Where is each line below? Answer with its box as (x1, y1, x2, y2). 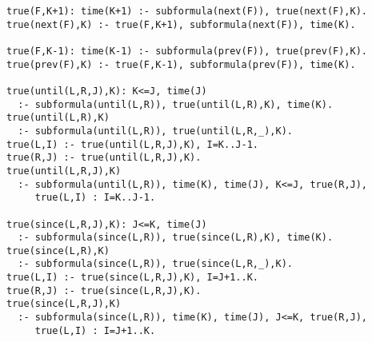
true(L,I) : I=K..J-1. (34, 192, 156, 204)
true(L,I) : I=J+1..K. (34, 324, 156, 336)
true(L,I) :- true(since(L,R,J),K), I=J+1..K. (6, 272, 258, 284)
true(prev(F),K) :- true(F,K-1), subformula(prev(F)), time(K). (6, 58, 356, 70)
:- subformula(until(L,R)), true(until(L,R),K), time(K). (18, 98, 334, 110)
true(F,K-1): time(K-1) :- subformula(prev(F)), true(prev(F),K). (6, 45, 368, 57)
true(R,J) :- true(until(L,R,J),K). (6, 152, 202, 164)
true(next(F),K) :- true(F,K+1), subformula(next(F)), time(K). (6, 18, 356, 30)
